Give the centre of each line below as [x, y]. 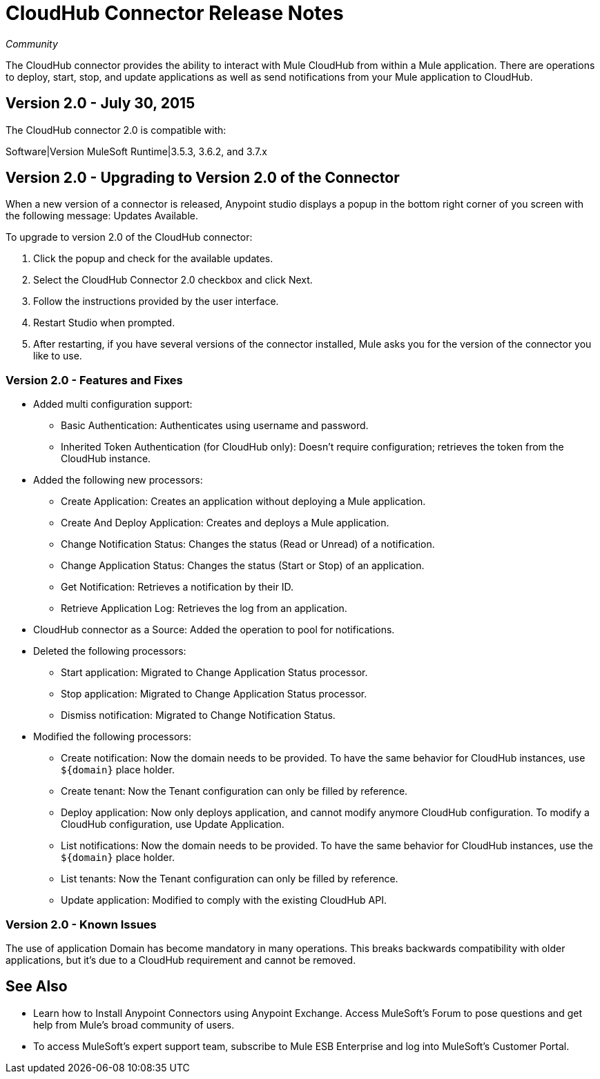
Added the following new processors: [118, 480]
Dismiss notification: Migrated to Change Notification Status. [198, 715]
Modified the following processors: [112, 737]
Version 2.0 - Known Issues [81, 924]
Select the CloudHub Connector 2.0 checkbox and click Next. [173, 280]
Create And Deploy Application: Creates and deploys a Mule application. [225, 523]
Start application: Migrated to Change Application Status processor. [214, 673]
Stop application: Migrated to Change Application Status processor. [214, 694]
